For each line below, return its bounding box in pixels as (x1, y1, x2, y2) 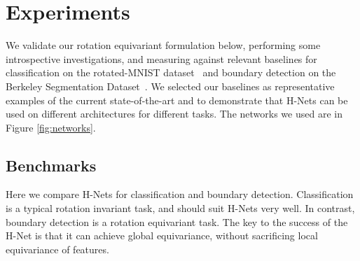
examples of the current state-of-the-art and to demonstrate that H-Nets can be (6, 92, 348, 107)
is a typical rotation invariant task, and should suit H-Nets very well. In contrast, (6, 201, 355, 216)
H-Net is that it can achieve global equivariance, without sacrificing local (6, 228, 318, 243)
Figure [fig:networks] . (6, 120, 96, 134)
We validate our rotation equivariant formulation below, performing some (6, 38, 321, 52)
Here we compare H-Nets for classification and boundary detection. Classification (6, 187, 354, 202)
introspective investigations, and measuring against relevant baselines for (6, 51, 317, 66)
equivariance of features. (6, 241, 109, 256)
